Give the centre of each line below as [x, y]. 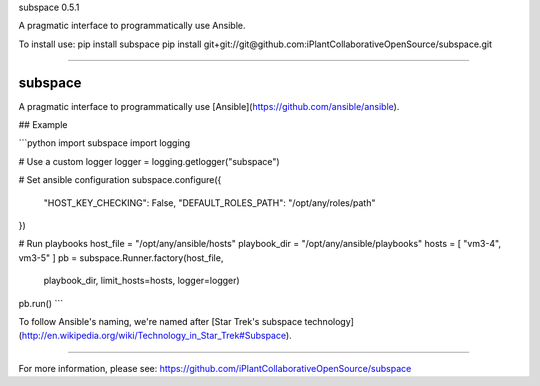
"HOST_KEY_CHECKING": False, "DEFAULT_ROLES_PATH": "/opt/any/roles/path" [209, 202]
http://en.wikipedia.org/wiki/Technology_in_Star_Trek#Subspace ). [156, 336]
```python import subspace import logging [104, 143]
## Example [43, 125]
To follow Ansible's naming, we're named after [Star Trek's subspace [160, 321]
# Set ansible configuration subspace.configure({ [120, 180]
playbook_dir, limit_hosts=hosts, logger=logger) [141, 281]
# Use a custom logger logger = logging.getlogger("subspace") [149, 161]
